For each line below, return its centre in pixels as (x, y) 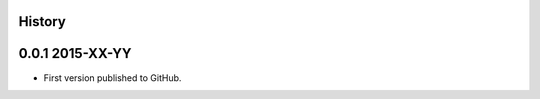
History (42, 21)
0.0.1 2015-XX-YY (75, 53)
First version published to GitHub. (112, 77)
